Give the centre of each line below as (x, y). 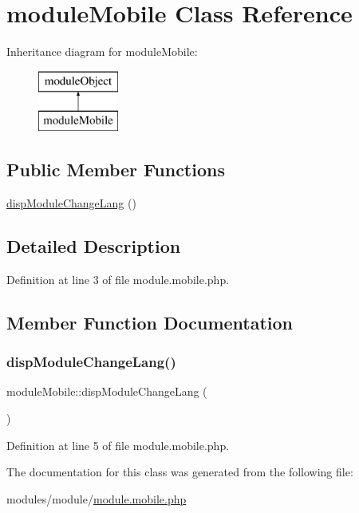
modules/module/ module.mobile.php (97, 498)
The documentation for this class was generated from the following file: (180, 472)
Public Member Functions (116, 170)
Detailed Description (94, 246)
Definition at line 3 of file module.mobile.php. (118, 279)
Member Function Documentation (150, 322)
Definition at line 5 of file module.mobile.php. (118, 445)
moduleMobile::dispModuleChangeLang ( (107, 391)
